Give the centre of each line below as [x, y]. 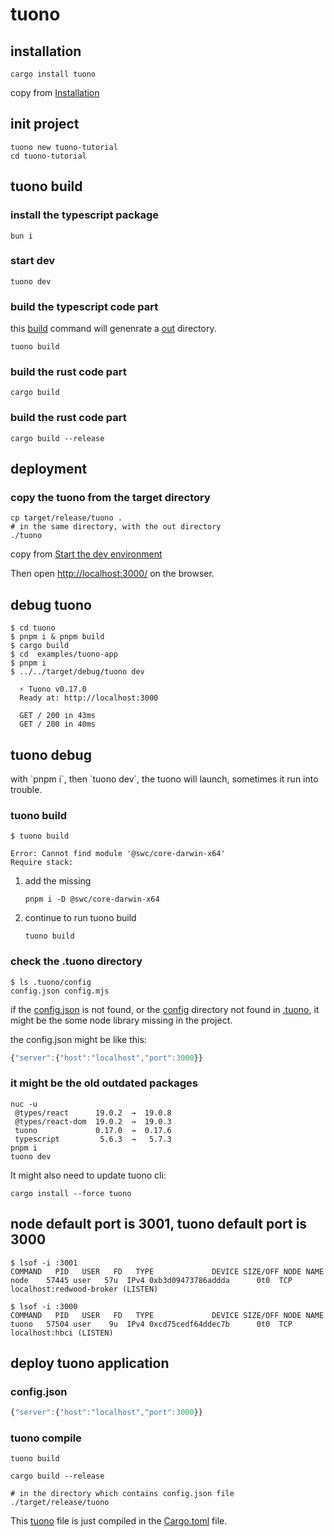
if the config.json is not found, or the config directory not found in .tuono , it [165, 1009]
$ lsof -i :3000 [44, 1306]
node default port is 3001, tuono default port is [159, 1224]
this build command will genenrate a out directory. [113, 329]
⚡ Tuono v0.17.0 [53, 689]
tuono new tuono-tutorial [64, 147]
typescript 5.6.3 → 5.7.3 [93, 1139]
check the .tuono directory [76, 961]
